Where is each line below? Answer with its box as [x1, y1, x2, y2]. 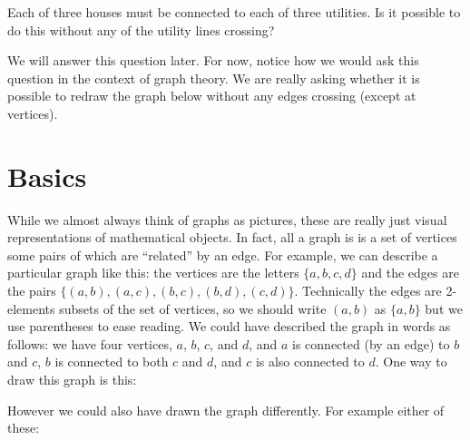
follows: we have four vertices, [7, 334, 172, 353]
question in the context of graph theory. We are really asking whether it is [7, 68, 420, 87]
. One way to [375, 352, 447, 371]
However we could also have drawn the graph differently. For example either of [7, 400, 445, 419]
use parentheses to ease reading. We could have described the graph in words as [7, 317, 451, 336]
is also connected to [255, 352, 365, 371]
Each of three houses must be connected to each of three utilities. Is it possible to [7, 3, 461, 21]
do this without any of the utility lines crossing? [7, 20, 275, 39]
